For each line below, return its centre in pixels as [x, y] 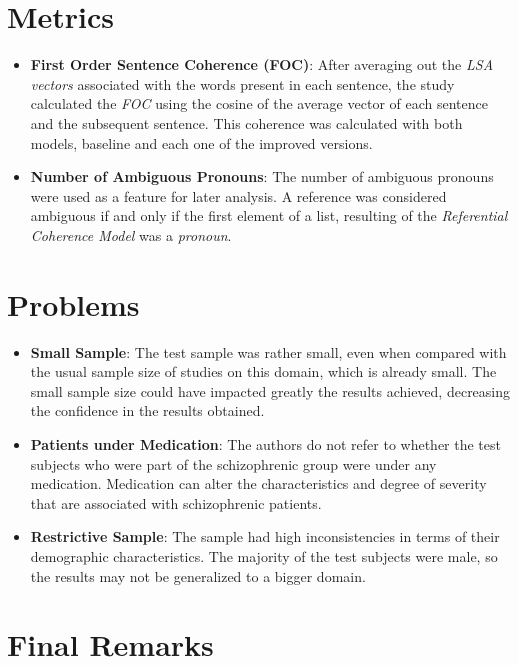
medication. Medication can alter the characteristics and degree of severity [258, 483]
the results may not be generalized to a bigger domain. [198, 575]
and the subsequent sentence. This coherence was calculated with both [246, 122]
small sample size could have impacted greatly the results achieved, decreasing [270, 390]
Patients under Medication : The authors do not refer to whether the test [265, 443]
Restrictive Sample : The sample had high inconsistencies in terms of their [265, 536]
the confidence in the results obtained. [147, 410]
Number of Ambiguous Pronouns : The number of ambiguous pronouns [262, 176]
